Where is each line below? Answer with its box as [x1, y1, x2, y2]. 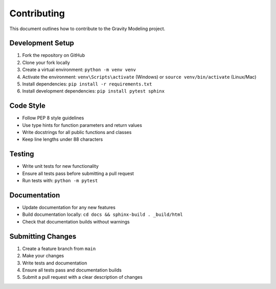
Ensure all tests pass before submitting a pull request [22, 170, 134, 176]
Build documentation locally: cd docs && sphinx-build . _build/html [22, 211, 183, 217]
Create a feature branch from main [22, 246, 96, 252]
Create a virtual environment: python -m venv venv [22, 66, 136, 73]
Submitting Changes [9, 232, 77, 240]
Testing [9, 150, 34, 159]
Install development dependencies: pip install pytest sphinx [22, 88, 165, 94]
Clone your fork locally [22, 59, 70, 65]
